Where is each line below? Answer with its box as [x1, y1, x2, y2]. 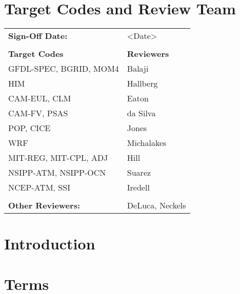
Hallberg [127, 77, 158, 90]
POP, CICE [8, 122, 51, 134]
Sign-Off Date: [8, 30, 68, 42]
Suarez [127, 166, 151, 179]
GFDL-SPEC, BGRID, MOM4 [8, 62, 119, 75]
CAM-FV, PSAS [8, 107, 68, 119]
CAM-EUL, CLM [8, 92, 71, 104]
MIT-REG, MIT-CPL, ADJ [8, 152, 108, 164]
